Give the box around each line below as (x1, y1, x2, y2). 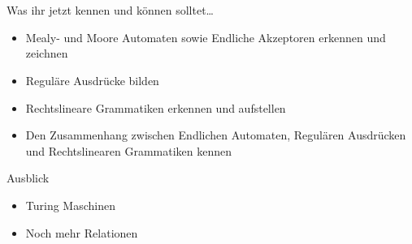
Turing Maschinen (25, 196, 115, 213)
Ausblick (7, 169, 50, 186)
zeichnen (25, 45, 68, 62)
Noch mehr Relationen (25, 224, 138, 241)
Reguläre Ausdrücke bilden (25, 71, 159, 88)
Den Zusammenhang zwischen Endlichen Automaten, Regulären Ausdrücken (25, 126, 406, 143)
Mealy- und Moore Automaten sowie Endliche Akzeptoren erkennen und (25, 28, 386, 45)
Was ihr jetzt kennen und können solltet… (7, 2, 214, 19)
